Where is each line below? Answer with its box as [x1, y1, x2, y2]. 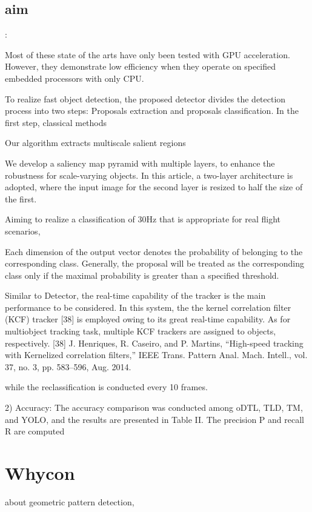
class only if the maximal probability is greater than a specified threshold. [5, 268, 279, 281]
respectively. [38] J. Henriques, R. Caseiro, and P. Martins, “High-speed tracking [5, 336, 304, 349]
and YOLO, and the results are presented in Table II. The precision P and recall [5, 413, 305, 425]
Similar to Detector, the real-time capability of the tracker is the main [5, 289, 266, 302]
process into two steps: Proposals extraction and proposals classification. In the [5, 104, 299, 117]
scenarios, [5, 224, 41, 237]
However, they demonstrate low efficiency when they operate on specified [5, 60, 276, 73]
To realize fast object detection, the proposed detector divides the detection [5, 92, 286, 105]
